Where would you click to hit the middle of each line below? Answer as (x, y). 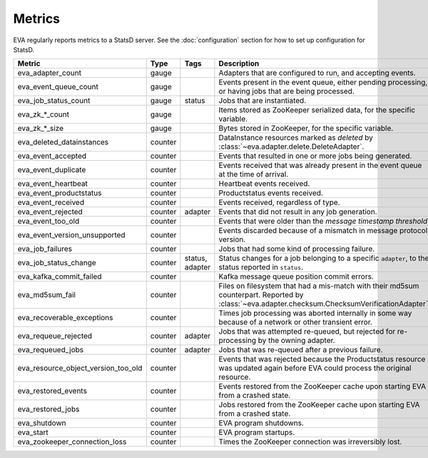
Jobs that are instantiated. (263, 101)
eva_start (33, 432)
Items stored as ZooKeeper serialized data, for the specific (317, 110)
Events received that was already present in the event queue (320, 166)
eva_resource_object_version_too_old (80, 368)
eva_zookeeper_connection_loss (72, 442)
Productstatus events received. (271, 193)
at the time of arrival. (254, 174)
